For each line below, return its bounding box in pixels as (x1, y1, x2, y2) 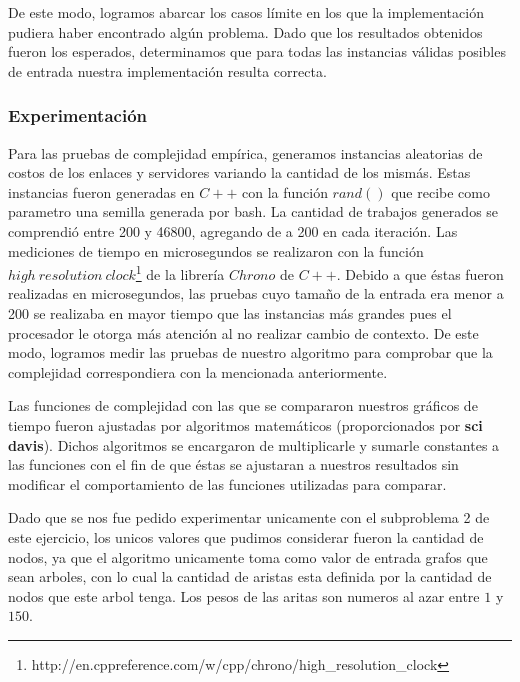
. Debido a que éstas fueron (336, 263, 504, 284)
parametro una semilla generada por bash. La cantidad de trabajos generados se (8, 201, 499, 222)
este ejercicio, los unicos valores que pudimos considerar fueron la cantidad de (8, 526, 484, 547)
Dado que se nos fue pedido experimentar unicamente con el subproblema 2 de (8, 507, 490, 528)
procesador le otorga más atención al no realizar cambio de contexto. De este (8, 322, 479, 343)
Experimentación (8, 103, 147, 128)
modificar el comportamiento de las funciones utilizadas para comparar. (8, 473, 447, 494)
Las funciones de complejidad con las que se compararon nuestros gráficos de (8, 395, 478, 416)
